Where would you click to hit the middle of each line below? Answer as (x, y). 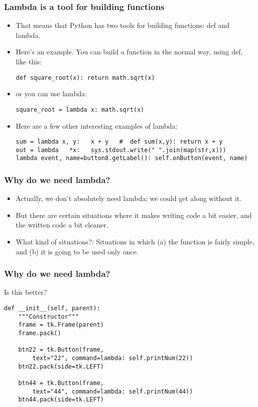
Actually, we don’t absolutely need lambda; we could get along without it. (129, 198)
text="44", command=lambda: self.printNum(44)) (113, 391)
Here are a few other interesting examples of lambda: (97, 125)
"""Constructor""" (49, 316)
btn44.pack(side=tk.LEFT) (61, 400)
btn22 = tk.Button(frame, (61, 350)
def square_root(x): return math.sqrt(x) (85, 78)
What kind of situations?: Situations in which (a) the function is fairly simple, (135, 242)
